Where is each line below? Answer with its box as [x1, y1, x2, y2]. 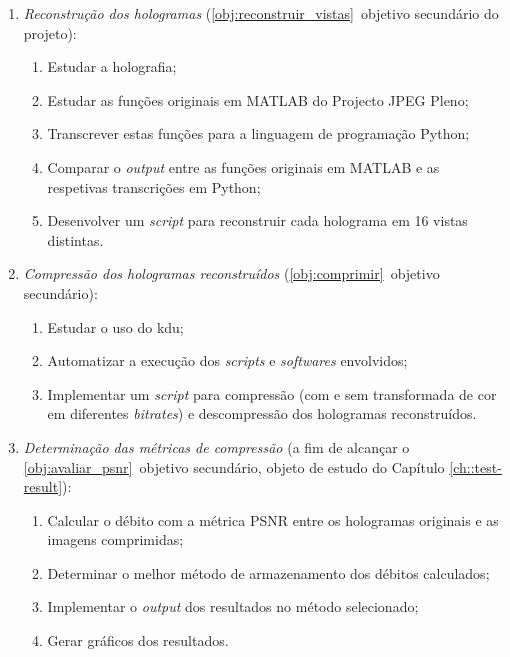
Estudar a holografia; [47, 56, 177, 77]
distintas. [47, 229, 104, 250]
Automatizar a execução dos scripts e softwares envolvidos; [47, 350, 408, 371]
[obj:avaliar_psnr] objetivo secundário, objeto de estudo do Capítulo [23, 456, 445, 477]
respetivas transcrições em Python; [47, 176, 261, 197]
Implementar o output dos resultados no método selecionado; [47, 596, 419, 617]
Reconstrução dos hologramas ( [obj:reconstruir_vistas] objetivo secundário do [23, 3, 499, 23]
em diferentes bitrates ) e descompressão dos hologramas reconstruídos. [47, 403, 477, 424]
